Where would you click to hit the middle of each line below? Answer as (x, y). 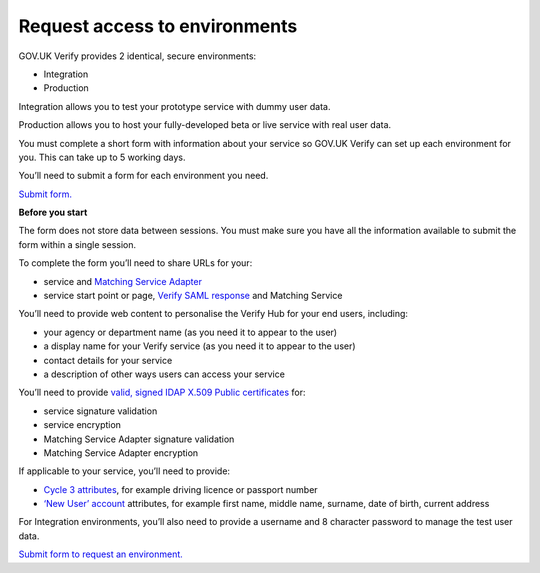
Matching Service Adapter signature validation (139, 439)
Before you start (53, 212)
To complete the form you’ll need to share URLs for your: (135, 263)
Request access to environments (158, 26)
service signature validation (100, 411)
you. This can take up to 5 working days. (102, 157)
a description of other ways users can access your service (164, 374)
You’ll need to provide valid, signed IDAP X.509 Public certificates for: (162, 392)
